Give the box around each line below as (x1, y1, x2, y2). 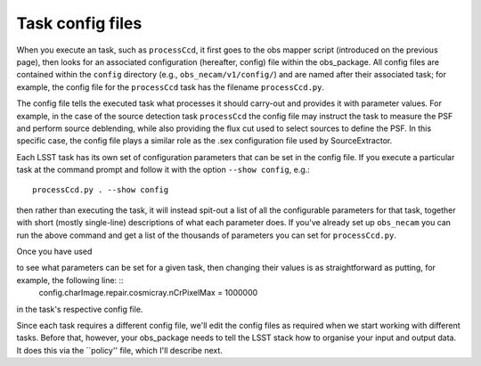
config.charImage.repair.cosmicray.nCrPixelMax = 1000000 (38, 288, 258, 298)
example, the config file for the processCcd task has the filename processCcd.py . (16, 81, 325, 93)
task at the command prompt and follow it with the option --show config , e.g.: (16, 165, 311, 175)
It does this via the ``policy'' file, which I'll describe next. (16, 345, 223, 355)
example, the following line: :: (16, 274, 124, 285)
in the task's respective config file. (16, 304, 143, 314)
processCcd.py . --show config (32, 185, 169, 195)
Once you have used (16, 246, 93, 257)
